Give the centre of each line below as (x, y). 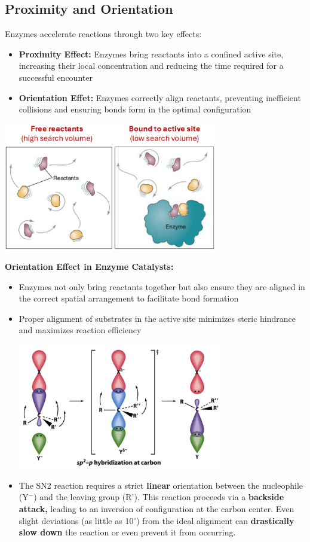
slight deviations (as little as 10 (76, 520)
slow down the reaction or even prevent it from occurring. (127, 532)
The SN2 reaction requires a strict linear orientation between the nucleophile (161, 485)
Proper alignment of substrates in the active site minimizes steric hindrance (157, 318)
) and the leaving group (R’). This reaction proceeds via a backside (159, 497)
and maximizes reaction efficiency (80, 330)
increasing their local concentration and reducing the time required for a (151, 66)
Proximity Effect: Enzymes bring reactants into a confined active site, (151, 54)
